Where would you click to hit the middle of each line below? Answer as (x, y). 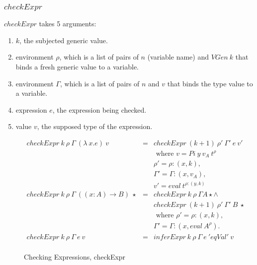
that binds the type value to (210, 83)
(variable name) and (178, 57)
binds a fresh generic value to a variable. (77, 67)
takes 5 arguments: (68, 24)
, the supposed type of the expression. (95, 126)
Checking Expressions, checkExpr (75, 256)
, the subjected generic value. (64, 40)
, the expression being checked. (99, 109)
